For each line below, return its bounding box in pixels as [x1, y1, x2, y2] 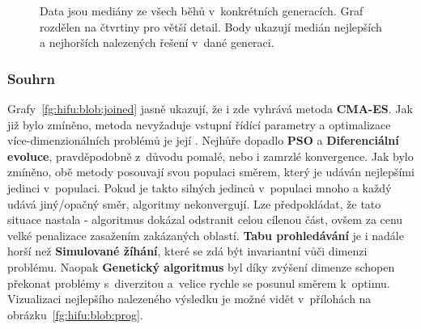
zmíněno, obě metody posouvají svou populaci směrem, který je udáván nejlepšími [7, 163, 415, 180]
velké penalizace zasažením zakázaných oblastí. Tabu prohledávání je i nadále [7, 226, 404, 243]
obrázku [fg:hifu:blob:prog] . [7, 306, 143, 323]
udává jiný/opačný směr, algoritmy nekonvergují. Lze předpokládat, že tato [7, 195, 381, 212]
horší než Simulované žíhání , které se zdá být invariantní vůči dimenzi [7, 243, 368, 259]
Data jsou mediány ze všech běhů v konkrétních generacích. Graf [40, 2, 364, 19]
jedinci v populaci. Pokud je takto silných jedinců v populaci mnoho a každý [7, 179, 392, 196]
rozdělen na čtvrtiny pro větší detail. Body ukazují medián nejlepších [40, 18, 382, 35]
